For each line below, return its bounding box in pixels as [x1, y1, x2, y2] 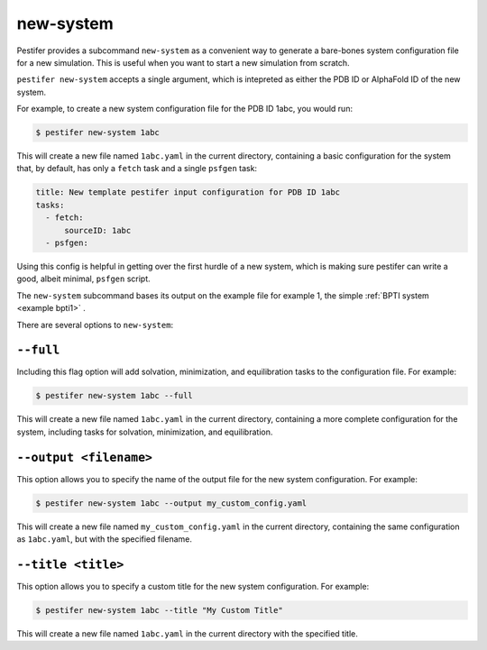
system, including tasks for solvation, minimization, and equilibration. [16, 426, 273, 437]
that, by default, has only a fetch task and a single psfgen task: [16, 163, 257, 174]
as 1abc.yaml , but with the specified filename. [16, 534, 193, 545]
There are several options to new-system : [16, 319, 174, 330]
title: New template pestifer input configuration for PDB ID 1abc [35, 188, 341, 197]
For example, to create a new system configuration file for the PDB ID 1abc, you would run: [16, 104, 354, 114]
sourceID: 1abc [64, 225, 132, 235]
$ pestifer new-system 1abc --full [35, 390, 193, 401]
